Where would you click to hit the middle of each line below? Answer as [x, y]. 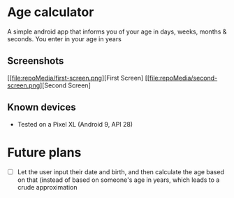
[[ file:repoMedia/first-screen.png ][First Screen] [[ [79, 78]
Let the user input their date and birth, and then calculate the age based [121, 171]
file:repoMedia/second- [183, 78]
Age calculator [51, 12]
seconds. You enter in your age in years [65, 38]
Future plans [44, 152]
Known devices [42, 107]
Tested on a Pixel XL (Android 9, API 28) [75, 124]
